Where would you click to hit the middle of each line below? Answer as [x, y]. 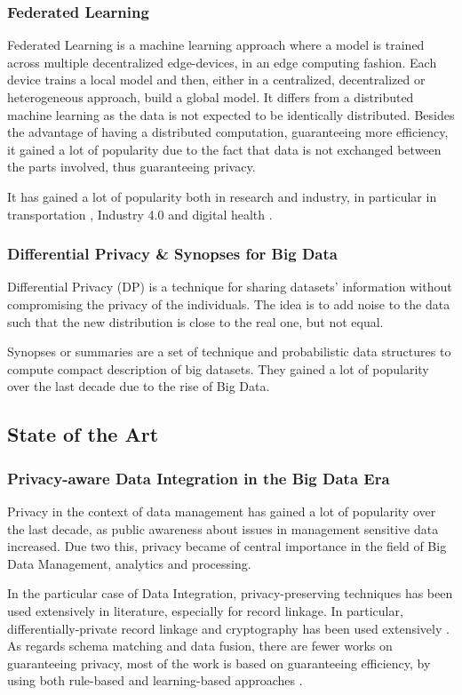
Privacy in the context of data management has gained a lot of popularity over [222, 511]
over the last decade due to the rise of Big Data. [139, 386]
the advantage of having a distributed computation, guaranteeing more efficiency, [228, 132]
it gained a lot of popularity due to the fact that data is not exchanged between [224, 149]
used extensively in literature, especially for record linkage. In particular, [205, 610]
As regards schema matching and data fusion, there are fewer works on [200, 646]
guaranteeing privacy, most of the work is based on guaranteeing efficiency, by [219, 663]
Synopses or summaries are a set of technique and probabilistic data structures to [229, 351]
